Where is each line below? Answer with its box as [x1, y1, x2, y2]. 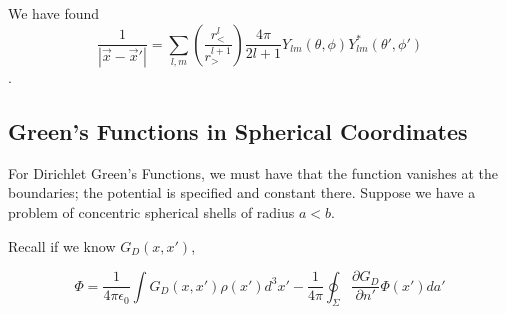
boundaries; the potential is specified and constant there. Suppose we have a [8, 182, 476, 203]
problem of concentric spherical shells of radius [8, 202, 295, 223]
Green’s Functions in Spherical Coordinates [8, 116, 468, 147]
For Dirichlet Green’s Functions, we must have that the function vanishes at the [8, 162, 499, 183]
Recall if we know [8, 235, 116, 256]
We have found [8, 3, 100, 23]
